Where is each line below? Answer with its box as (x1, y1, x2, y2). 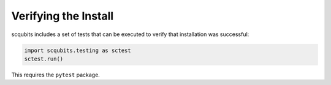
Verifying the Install (11, 9, 114, 23)
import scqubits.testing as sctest (24, 46, 131, 54)
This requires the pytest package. (11, 71, 101, 78)
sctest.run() (24, 55, 64, 62)
